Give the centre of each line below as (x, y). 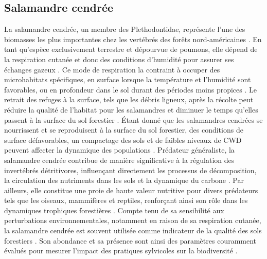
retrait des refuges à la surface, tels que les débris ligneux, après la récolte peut (129, 99)
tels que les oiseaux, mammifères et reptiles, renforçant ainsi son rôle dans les (126, 200)
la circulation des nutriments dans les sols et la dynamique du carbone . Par (124, 180)
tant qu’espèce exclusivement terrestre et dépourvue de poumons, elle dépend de (131, 49)
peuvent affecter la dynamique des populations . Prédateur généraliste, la (119, 150)
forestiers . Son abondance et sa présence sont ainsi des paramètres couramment (130, 240)
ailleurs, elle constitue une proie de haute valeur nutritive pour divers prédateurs (131, 190)
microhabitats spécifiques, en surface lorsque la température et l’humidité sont (128, 79)
